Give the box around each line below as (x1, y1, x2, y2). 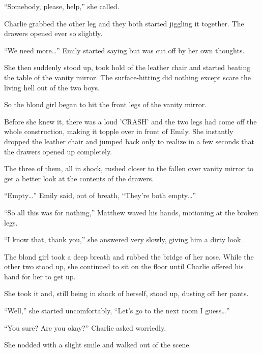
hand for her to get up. (4, 271, 76, 281)
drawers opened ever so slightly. (4, 28, 103, 39)
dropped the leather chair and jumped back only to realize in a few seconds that (4, 136, 254, 146)
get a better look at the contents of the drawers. (4, 173, 154, 183)
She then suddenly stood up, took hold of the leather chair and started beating (4, 62, 251, 73)
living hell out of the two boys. (4, 82, 100, 92)
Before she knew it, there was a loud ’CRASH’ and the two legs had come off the (4, 116, 257, 126)
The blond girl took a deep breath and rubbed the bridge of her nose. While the (4, 251, 254, 262)
